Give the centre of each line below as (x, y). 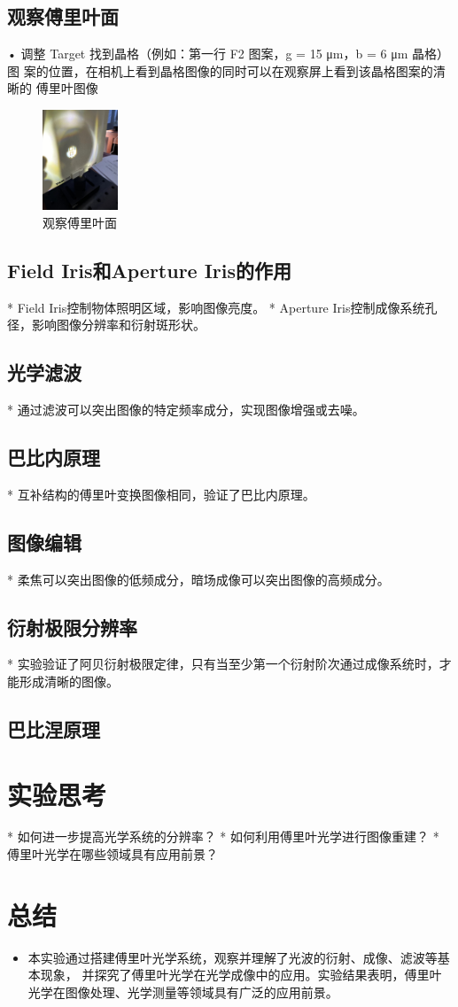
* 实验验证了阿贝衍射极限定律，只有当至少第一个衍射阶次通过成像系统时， (223, 664)
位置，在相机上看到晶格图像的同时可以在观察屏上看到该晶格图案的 (241, 70)
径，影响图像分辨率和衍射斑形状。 (106, 325)
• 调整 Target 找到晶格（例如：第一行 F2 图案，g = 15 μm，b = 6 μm (208, 54)
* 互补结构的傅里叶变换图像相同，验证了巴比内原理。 (161, 494)
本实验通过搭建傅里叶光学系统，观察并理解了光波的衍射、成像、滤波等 (233, 957)
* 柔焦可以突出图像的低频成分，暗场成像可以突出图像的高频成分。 (198, 579)
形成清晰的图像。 (69, 681)
